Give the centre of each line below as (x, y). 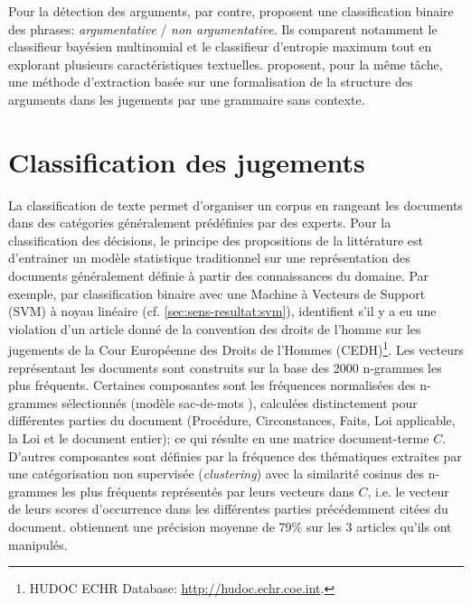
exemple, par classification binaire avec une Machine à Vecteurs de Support (217, 293)
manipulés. (38, 544)
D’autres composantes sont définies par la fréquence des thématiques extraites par (235, 455)
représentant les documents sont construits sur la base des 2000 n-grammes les (225, 367)
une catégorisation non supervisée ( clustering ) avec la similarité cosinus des (217, 474)
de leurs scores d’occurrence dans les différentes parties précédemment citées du (228, 509)
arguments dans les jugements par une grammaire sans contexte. (187, 99)
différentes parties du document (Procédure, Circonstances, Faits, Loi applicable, (232, 420)
